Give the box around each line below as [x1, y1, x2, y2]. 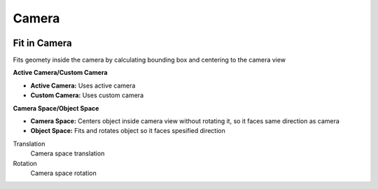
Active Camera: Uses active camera [30, 81, 136, 90]
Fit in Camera [13, 37, 73, 49]
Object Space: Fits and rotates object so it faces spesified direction [30, 127, 225, 135]
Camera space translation [30, 149, 105, 157]
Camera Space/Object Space [13, 104, 99, 112]
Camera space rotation [30, 169, 97, 177]
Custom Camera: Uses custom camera [30, 91, 143, 99]
